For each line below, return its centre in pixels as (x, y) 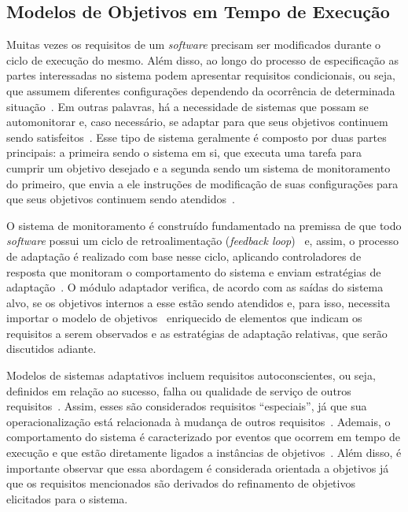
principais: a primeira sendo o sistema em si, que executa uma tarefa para (184, 152)
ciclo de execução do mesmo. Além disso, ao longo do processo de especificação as (203, 59)
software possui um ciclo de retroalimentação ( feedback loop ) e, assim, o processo (203, 241)
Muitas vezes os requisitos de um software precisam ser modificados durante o (194, 45)
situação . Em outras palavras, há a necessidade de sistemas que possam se (187, 106)
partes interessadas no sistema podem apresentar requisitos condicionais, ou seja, (201, 75)
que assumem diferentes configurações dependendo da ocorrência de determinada (201, 90)
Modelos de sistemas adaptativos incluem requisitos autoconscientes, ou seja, (191, 375)
